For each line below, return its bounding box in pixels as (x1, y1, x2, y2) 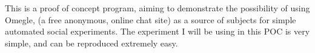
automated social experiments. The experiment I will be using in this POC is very (5, 25, 310, 38)
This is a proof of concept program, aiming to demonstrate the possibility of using (5, 2, 310, 14)
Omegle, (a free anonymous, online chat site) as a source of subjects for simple (5, 13, 296, 26)
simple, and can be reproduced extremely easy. (5, 36, 178, 49)
